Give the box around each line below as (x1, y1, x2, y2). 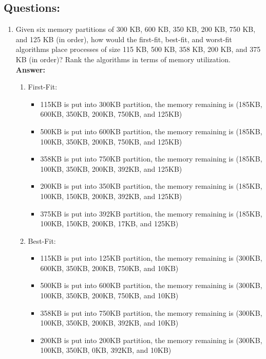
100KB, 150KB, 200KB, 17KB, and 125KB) (40, 218, 179, 229)
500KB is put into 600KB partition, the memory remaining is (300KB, (40, 280, 262, 291)
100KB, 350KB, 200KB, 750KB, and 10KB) (40, 290, 179, 301)
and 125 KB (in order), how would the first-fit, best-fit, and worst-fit (15, 33, 232, 44)
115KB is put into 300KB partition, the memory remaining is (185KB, (40, 98, 262, 109)
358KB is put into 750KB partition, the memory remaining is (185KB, (40, 153, 262, 164)
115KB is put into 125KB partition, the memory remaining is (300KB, (40, 253, 262, 263)
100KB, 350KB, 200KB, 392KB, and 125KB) (40, 163, 182, 174)
